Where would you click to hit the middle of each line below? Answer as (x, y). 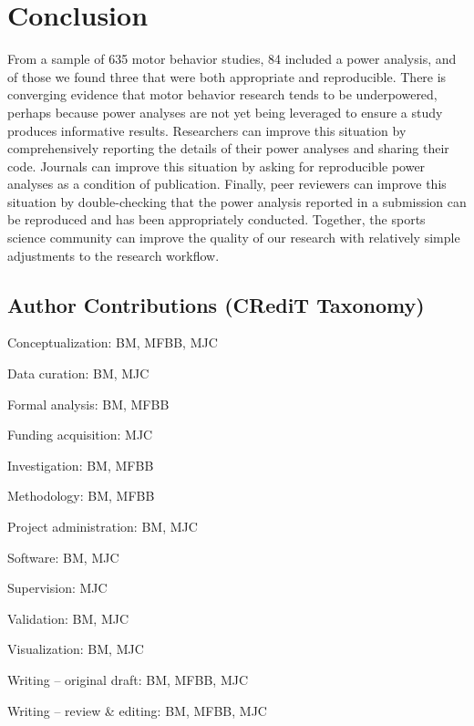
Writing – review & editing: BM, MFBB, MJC (137, 710)
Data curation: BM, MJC (78, 373)
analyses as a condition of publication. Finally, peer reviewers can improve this (227, 184)
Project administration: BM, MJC (103, 527)
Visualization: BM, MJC (76, 649)
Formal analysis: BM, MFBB (88, 404)
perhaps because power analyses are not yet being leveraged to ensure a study (225, 112)
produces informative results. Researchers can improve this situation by (207, 130)
